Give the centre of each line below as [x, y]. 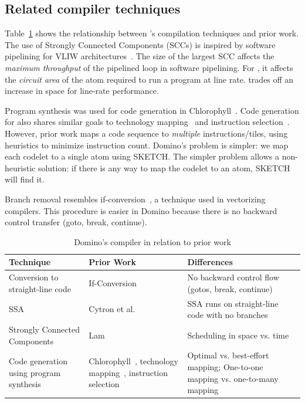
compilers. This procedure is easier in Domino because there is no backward [141, 210]
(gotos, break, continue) [230, 288]
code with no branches [228, 315]
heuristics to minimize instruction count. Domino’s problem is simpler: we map [147, 145]
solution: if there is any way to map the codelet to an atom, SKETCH [164, 167]
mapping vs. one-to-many [233, 378]
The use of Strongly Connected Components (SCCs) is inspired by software [140, 44]
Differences [210, 262]
